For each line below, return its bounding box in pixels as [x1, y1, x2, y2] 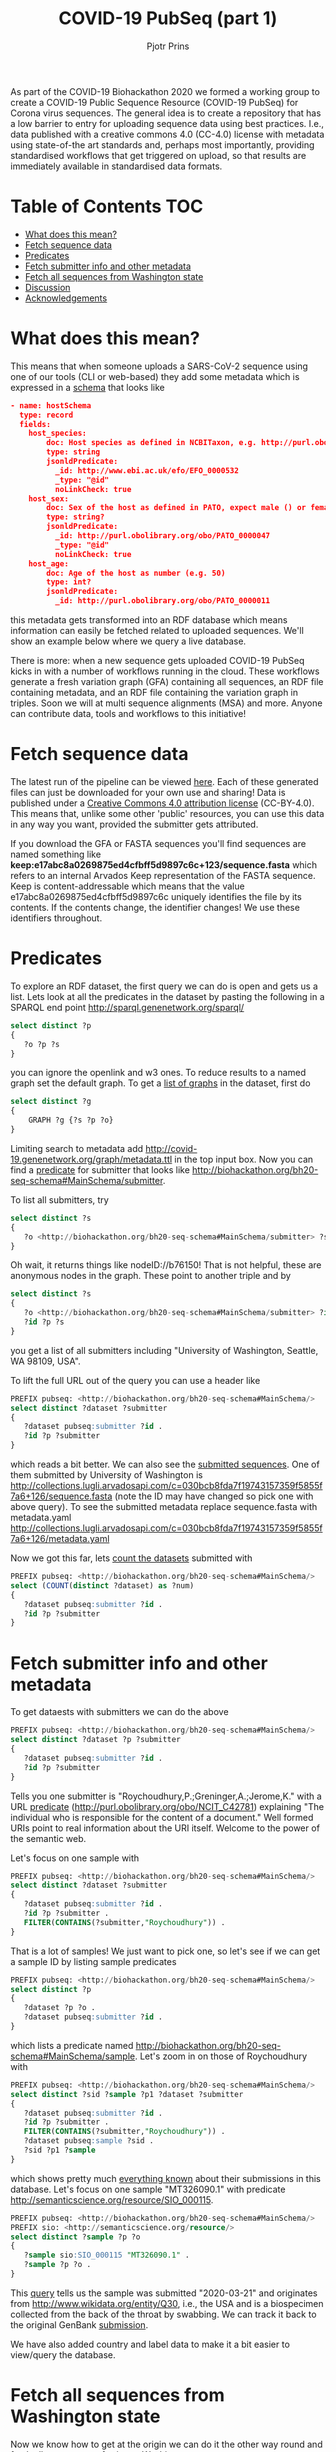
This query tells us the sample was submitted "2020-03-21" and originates [10, 2287, 318, 2299]
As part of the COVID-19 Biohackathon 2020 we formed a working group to [10, 85, 320, 97]
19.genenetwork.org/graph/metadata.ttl [10, 1153, 173, 1165]
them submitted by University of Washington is [10, 1469, 203, 1481]
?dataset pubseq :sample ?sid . [23, 2136, 155, 2146]
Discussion [24, 281, 71, 293]
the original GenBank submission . [10, 2318, 149, 2331]
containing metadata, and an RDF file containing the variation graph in [10, 687, 299, 699]
